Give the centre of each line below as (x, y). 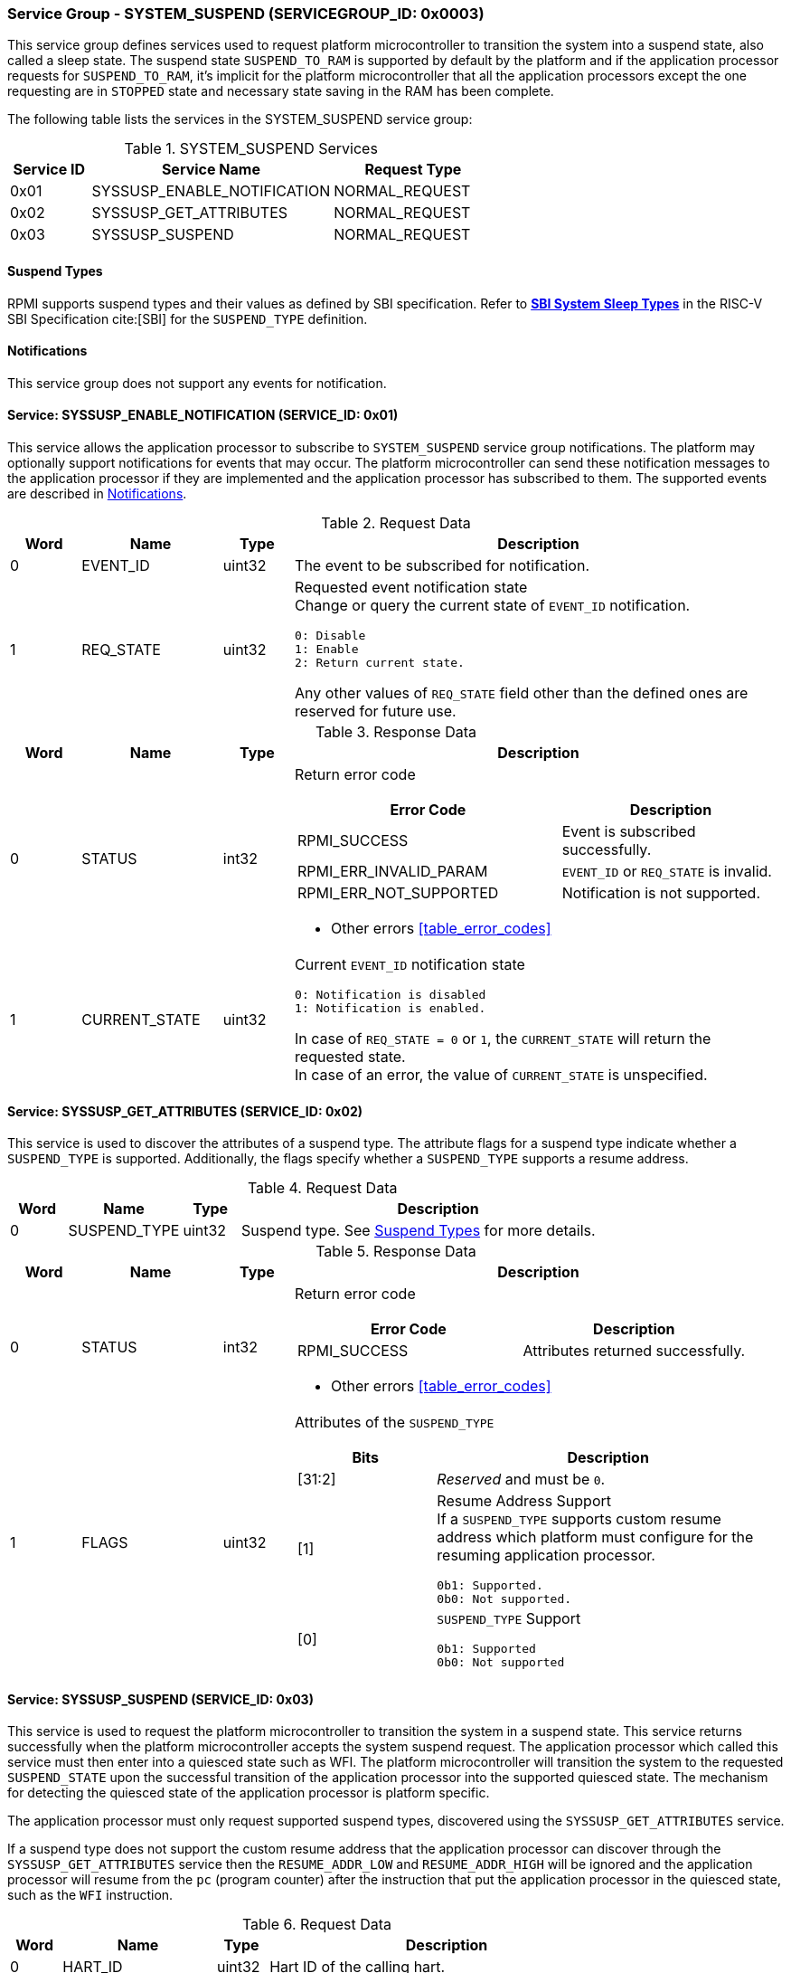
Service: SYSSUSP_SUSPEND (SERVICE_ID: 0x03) (160, 1699)
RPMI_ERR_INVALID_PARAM (393, 872)
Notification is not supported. (661, 893)
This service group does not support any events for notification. (197, 383)
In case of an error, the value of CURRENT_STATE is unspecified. (501, 1075)
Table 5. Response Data (396, 1252)
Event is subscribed (629, 832)
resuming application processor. (546, 1556)
